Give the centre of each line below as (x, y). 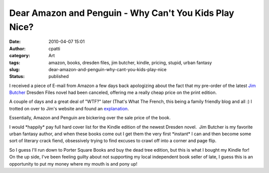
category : (20, 56)
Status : (17, 77)
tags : (15, 63)
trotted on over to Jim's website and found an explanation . (69, 108)
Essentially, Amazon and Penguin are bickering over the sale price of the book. (90, 118)
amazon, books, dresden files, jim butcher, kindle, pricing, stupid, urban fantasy (130, 63)
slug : (14, 69)
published (59, 77)
